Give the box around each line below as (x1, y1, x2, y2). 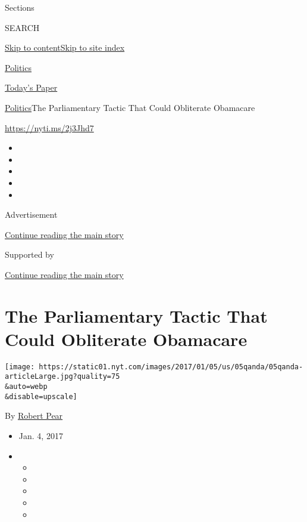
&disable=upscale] (5, 392, 77, 401)
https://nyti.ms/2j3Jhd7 (5, 121, 94, 134)
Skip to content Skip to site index (5, 41, 125, 54)
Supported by (5, 248, 54, 261)
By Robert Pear (5, 409, 63, 422)
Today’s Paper (5, 81, 58, 94)
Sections (5, 1, 35, 13)
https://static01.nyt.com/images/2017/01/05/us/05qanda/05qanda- (39, 362, 303, 371)
